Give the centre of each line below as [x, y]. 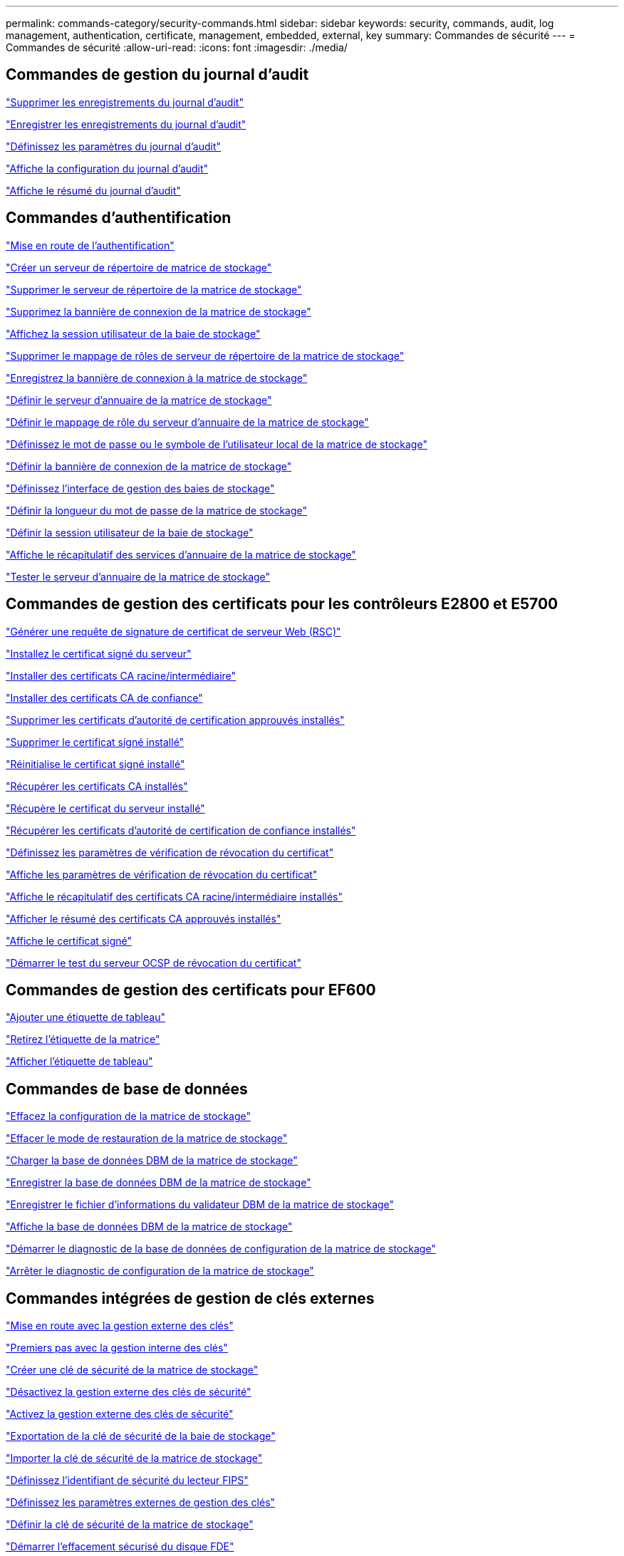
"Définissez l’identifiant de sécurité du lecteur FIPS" [127, 1480]
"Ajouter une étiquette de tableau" [85, 1017]
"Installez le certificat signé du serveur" [99, 653]
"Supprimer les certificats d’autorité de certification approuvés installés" [175, 720]
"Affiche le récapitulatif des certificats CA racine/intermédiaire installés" [175, 896]
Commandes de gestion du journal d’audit [157, 75]
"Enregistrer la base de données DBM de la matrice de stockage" [158, 1183]
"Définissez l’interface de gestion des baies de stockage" [140, 488]
